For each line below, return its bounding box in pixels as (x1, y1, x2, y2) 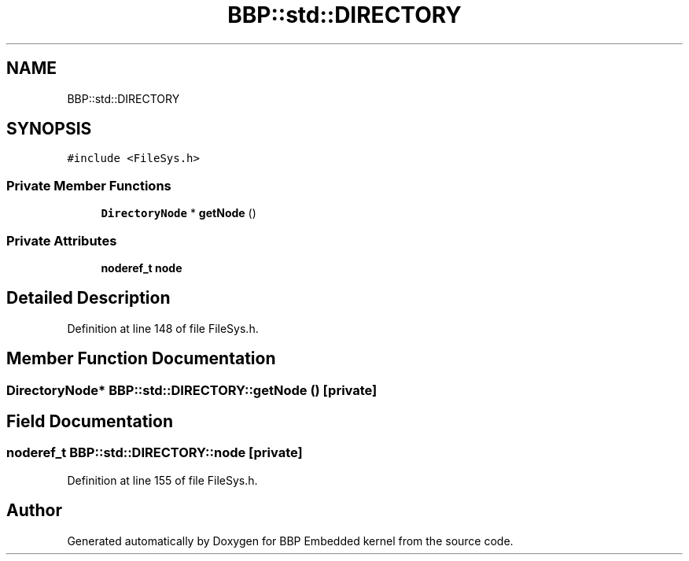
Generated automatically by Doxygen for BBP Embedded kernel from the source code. (67, 533, 514, 548)
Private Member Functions (6, 177, 171, 194)
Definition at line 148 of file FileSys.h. (67, 321, 259, 335)
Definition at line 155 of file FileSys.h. (67, 473, 258, 487)
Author (6, 500, 62, 521)
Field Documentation (6, 412, 173, 432)
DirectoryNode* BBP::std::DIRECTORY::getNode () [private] (6, 382, 378, 398)
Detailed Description (6, 288, 171, 308)
